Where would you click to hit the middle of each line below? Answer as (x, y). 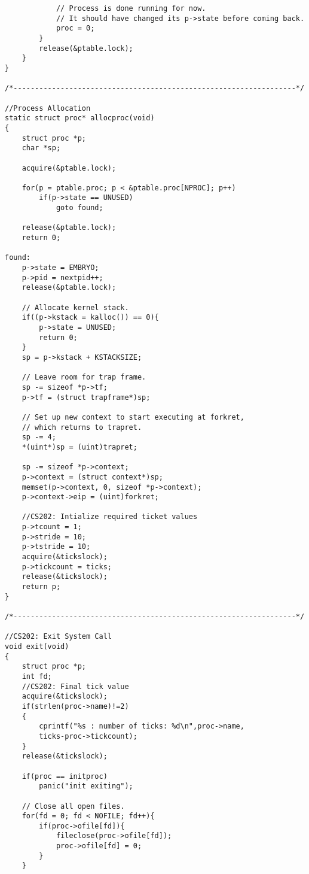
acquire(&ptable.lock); (69, 168)
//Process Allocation (48, 108)
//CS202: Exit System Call (58, 637)
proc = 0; (75, 28)
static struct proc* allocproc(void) (80, 118)
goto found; (79, 208)
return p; (41, 587)
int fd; (37, 676)
